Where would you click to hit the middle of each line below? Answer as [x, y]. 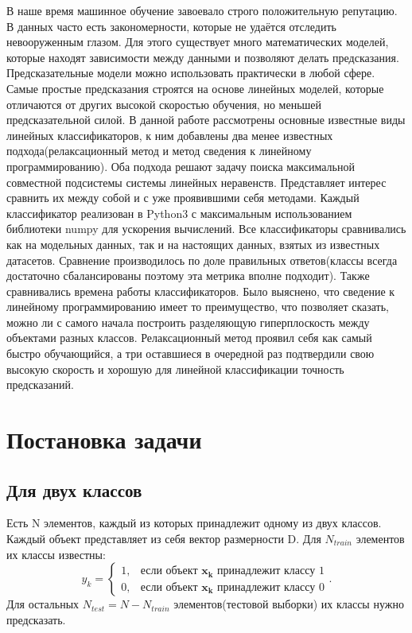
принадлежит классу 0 [271, 587]
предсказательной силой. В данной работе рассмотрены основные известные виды [206, 120]
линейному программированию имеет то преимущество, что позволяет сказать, [198, 307]
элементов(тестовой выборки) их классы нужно [289, 604]
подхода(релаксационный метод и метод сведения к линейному [159, 151]
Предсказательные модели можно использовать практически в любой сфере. [191, 73]
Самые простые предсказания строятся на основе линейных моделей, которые [195, 88]
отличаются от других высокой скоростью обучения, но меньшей [164, 104]
